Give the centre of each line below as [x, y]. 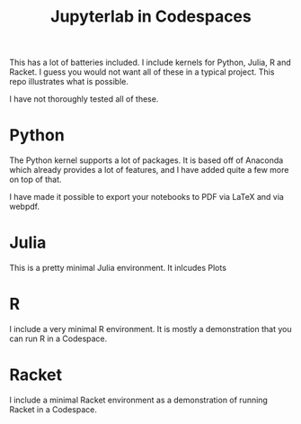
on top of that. [35, 180]
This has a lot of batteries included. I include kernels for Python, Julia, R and [150, 63]
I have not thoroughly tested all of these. [84, 99]
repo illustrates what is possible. [69, 82]
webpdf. [25, 207]
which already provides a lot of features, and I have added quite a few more [149, 170]
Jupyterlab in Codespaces [151, 17]
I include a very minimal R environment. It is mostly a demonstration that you [150, 329]
